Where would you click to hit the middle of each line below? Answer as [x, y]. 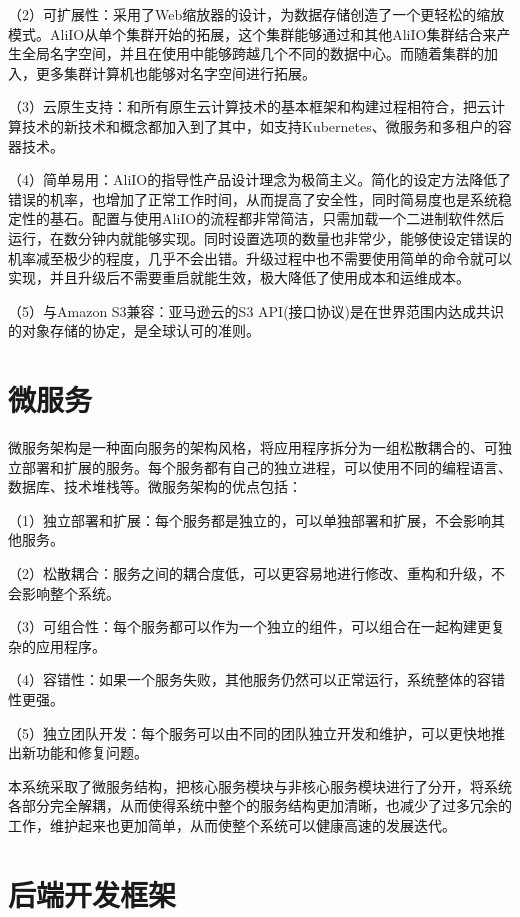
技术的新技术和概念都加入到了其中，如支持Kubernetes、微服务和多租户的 [259, 125]
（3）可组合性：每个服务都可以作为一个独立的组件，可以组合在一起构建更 [249, 626]
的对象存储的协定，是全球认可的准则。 [134, 330]
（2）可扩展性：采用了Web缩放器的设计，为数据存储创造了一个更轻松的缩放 [256, 14]
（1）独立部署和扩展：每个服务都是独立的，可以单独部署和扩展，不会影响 [249, 519]
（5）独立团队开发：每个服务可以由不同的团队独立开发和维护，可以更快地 [249, 732]
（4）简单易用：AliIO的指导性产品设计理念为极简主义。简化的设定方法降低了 [260, 179]
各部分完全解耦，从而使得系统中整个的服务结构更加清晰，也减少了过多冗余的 [260, 805]
